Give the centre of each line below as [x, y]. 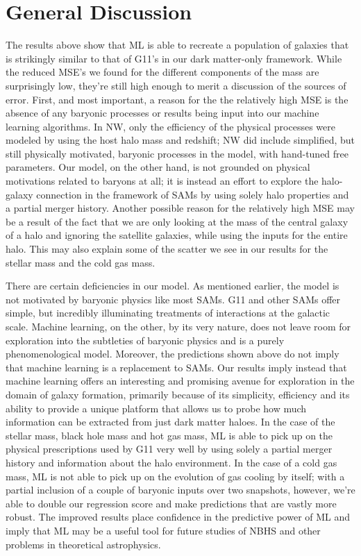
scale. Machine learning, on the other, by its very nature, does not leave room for [178, 326]
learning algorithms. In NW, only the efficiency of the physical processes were [170, 126]
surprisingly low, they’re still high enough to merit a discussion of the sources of [176, 85]
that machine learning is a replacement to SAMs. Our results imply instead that [176, 367]
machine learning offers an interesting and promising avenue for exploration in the [180, 381]
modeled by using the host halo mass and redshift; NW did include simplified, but [180, 140]
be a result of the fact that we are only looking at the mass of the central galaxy [177, 221]
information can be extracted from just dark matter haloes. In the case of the [170, 422]
